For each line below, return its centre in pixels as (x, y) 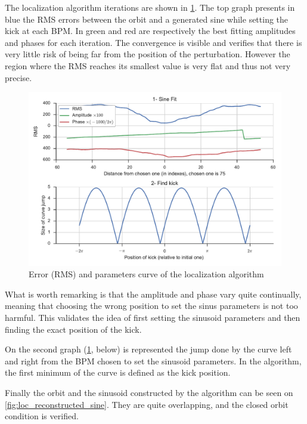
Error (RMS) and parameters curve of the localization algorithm (146, 274)
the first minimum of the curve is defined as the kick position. (118, 372)
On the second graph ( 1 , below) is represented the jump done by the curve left (148, 349)
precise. (18, 77)
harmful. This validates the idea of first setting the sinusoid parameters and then (153, 318)
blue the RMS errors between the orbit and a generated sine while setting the (147, 19)
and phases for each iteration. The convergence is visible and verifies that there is (153, 42)
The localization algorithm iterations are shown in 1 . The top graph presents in (150, 7)
